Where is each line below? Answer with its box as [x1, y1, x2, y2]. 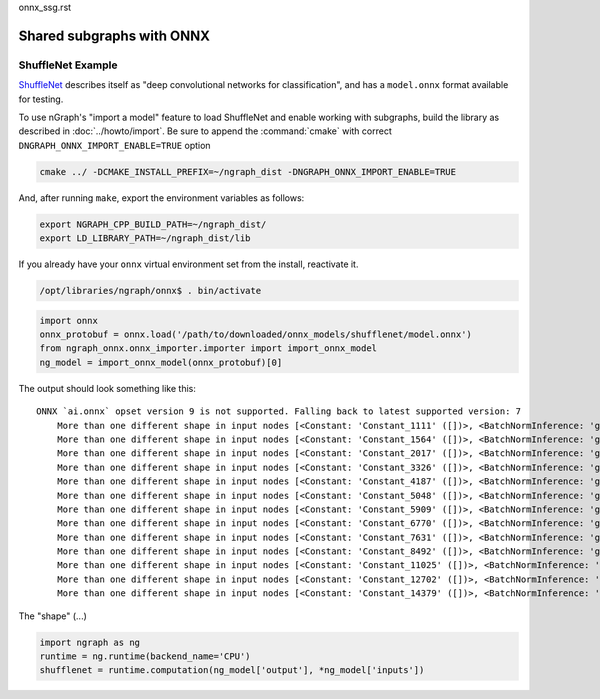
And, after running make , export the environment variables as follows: [18, 191, 305, 204]
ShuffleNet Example [18, 58, 118, 72]
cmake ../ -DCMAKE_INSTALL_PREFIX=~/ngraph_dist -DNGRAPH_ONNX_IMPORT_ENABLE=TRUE [39, 166, 457, 177]
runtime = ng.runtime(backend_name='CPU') [39, 651, 251, 662]
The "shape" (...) [18, 610, 87, 622]
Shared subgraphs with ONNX [18, 27, 210, 44]
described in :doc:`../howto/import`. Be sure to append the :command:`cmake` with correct [18, 125, 392, 137]
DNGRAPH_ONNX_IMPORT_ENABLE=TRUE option [18, 139, 211, 151]
